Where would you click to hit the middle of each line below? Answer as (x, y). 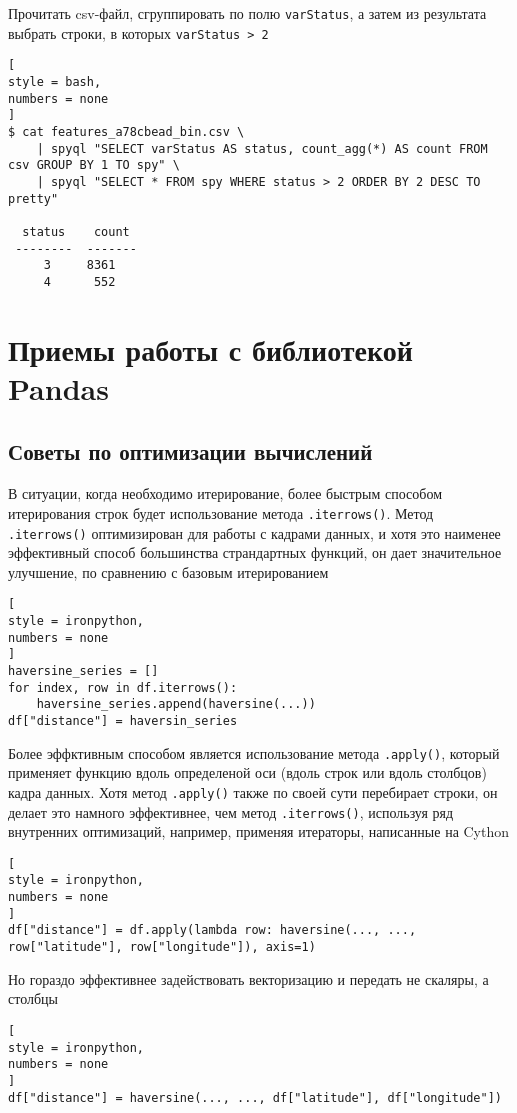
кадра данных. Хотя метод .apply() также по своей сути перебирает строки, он (253, 791)
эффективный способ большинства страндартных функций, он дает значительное (255, 552)
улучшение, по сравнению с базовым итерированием (168, 571)
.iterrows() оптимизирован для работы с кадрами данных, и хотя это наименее (254, 532)
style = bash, (55, 81)
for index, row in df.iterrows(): (123, 687)
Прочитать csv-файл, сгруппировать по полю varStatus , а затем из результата (247, 13)
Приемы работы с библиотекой (210, 348)
